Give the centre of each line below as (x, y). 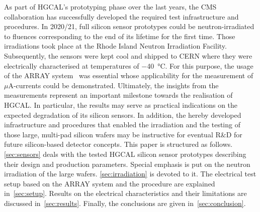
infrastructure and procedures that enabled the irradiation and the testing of (122, 125)
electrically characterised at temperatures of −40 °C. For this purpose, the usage (129, 65)
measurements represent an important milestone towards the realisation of (118, 95)
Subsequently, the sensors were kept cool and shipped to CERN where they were (128, 55)
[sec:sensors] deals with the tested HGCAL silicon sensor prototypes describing (125, 154)
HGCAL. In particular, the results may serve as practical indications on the (121, 104)
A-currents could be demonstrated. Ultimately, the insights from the (113, 85)
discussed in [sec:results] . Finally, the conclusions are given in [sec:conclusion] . (125, 203)
